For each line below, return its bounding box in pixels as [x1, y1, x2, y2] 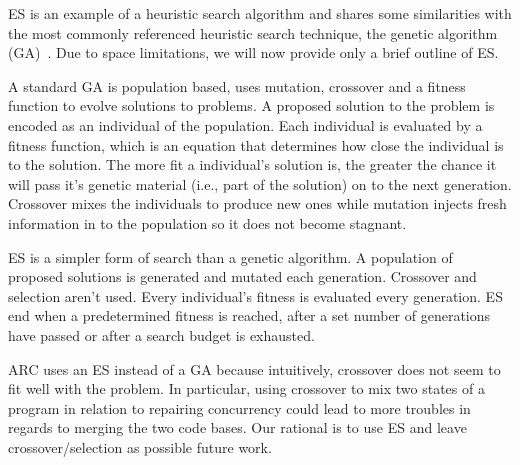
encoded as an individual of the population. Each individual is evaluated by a [8, 114, 483, 135]
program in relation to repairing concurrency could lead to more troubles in [8, 397, 471, 418]
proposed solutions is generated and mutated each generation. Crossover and [8, 266, 477, 287]
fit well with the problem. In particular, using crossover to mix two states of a [8, 378, 485, 399]
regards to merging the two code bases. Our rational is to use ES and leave [8, 417, 467, 438]
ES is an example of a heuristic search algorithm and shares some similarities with [8, 3, 512, 23]
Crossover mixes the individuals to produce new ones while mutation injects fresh [8, 193, 507, 214]
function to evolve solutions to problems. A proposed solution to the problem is [8, 95, 495, 116]
